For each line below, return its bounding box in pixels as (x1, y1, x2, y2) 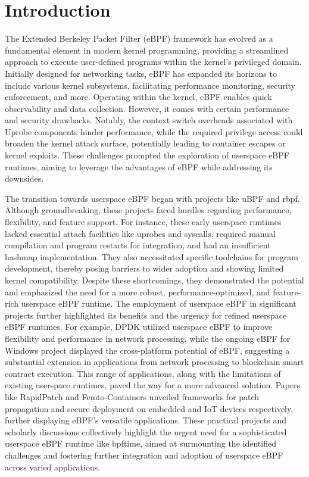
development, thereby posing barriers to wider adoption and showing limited (5, 262, 284, 275)
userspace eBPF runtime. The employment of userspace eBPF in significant (21, 297, 296, 310)
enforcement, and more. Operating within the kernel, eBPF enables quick (5, 91, 272, 103)
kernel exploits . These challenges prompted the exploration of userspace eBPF (5, 149, 289, 161)
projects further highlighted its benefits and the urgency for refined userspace (5, 308, 287, 321)
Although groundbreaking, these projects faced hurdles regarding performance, (5, 204, 292, 216)
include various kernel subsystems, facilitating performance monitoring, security (5, 79, 295, 91)
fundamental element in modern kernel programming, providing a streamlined (5, 43, 289, 56)
